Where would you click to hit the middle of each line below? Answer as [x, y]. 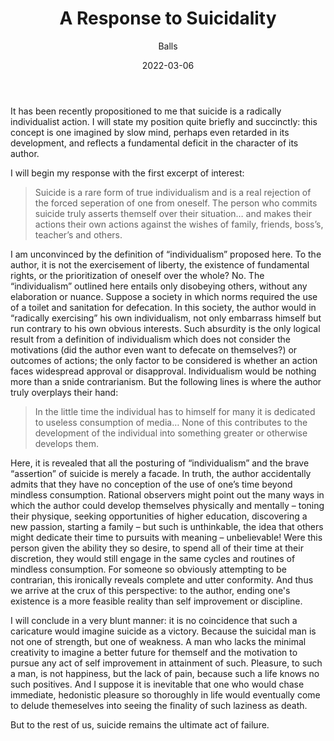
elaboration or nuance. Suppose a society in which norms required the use [164, 296]
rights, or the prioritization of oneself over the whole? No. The [137, 275]
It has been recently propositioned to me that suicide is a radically [146, 111]
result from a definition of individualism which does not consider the [151, 339]
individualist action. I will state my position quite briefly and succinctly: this [164, 121]
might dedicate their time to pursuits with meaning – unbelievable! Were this [166, 537]
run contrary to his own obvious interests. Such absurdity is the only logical [165, 328]
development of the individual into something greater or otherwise [171, 433]
